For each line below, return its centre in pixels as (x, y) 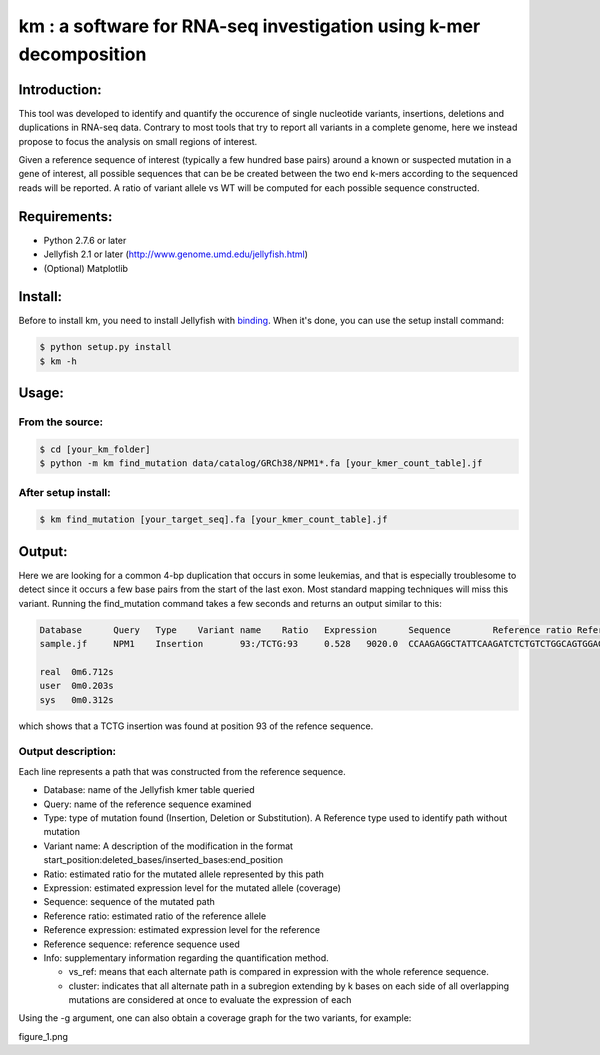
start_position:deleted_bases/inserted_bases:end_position (163, 860)
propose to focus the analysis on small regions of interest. (138, 141)
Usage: (41, 393)
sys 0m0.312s (76, 699)
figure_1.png (43, 1036)
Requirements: (65, 216)
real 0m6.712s (76, 671)
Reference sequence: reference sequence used (141, 944)
